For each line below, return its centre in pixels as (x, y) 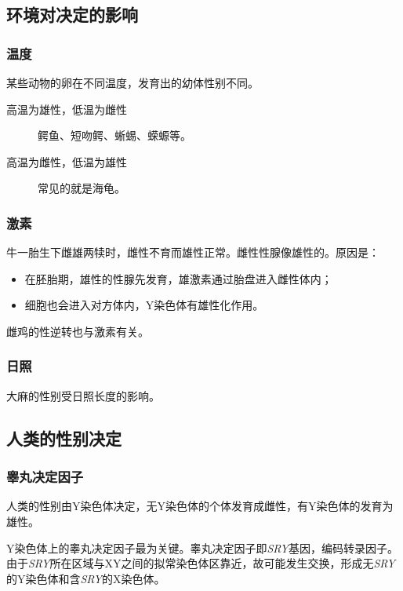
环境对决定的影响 (72, 15)
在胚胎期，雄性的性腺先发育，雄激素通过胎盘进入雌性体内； (178, 278)
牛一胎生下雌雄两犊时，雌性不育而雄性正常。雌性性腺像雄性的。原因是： (193, 252)
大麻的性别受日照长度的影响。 (83, 395)
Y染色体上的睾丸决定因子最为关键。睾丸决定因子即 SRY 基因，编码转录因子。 (202, 547)
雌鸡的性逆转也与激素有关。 (78, 331)
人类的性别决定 (64, 438)
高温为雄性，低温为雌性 (67, 109)
